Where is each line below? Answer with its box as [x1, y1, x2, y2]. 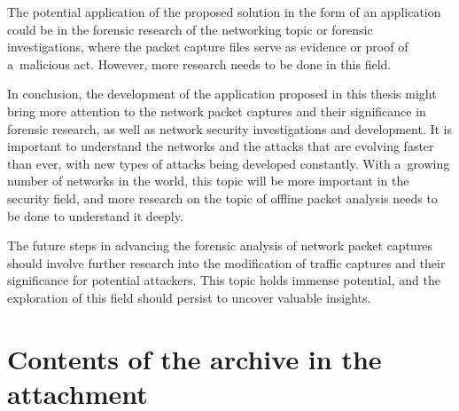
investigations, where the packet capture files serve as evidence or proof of [7, 37, 408, 56]
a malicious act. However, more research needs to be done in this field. [7, 54, 392, 73]
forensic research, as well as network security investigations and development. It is [7, 119, 453, 138]
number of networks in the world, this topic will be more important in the [7, 171, 409, 190]
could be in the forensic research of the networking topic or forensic [7, 20, 373, 38]
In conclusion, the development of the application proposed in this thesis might [7, 84, 437, 103]
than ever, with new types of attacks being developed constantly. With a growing [7, 154, 450, 172]
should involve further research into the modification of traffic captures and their [7, 253, 446, 272]
